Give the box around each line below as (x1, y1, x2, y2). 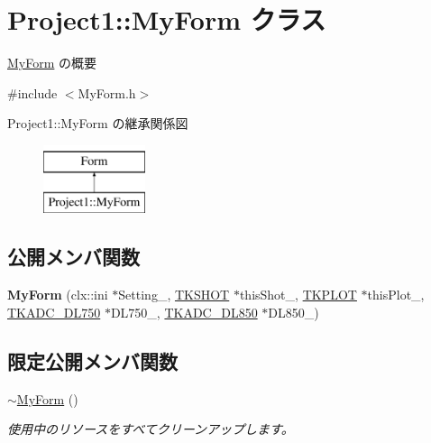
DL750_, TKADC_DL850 (110, 302, 258, 321)
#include (7, 83, 58, 102)
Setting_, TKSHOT (118, 285, 230, 304)
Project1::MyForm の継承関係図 (7, 114, 188, 133)
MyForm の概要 (7, 53, 97, 72)
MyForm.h (78, 83, 136, 102)
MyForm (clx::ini (7, 285, 108, 304)
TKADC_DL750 (7, 302, 101, 321)
